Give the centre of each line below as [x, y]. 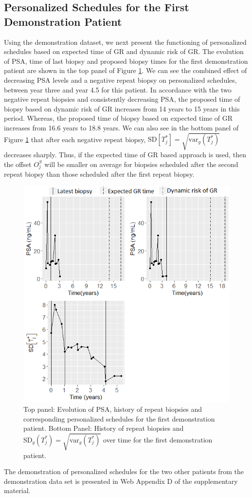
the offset [18, 164]
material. [17, 490]
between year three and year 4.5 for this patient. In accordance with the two [118, 89]
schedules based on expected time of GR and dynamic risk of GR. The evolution [124, 51]
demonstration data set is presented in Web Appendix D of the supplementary [121, 481]
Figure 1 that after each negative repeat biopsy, [75, 139]
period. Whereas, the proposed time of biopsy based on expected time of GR [118, 118]
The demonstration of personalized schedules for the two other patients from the [124, 471]
